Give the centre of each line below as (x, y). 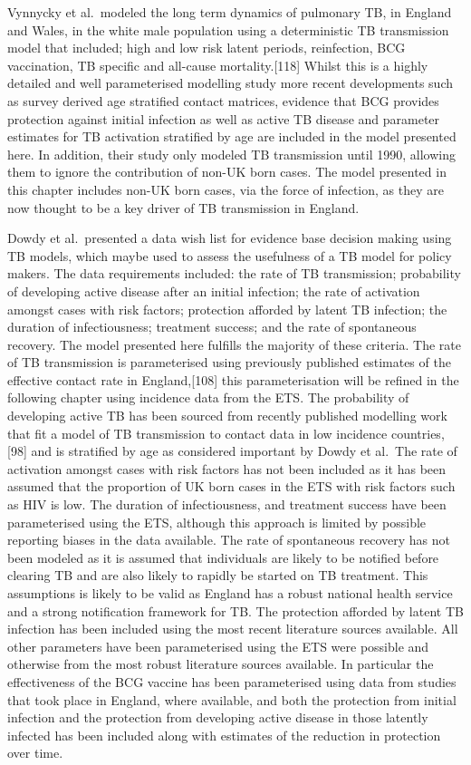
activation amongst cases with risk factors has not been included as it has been (227, 468)
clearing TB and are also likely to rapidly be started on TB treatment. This (218, 575)
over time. (35, 753)
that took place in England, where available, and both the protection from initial (232, 699)
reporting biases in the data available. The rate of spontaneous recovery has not (229, 540)
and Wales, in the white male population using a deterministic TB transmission (228, 29)
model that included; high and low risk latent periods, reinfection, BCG (207, 48)
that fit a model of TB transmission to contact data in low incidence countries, (226, 433)
